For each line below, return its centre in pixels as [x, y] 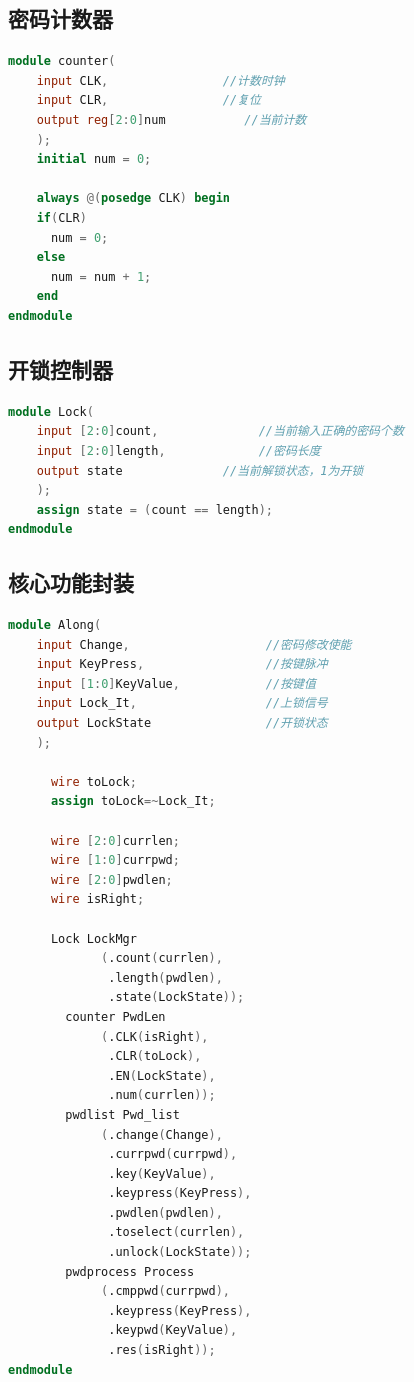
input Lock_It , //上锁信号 [182, 703]
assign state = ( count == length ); [154, 509]
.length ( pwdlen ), [165, 977]
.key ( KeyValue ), [162, 1173]
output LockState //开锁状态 [182, 723]
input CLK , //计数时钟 [160, 80]
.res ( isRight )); [162, 1350]
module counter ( [62, 61]
